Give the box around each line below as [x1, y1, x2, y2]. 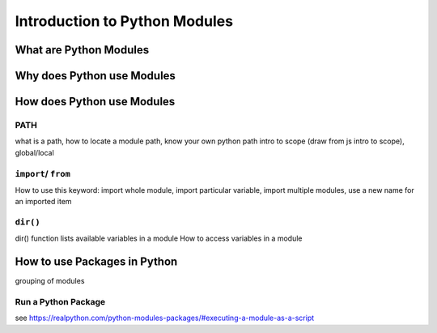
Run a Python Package [15, 297, 105, 308]
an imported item [15, 197, 72, 207]
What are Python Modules [15, 43, 150, 57]
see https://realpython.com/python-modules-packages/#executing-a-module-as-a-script [15, 313, 315, 323]
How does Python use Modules [15, 95, 176, 109]
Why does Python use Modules [15, 69, 176, 83]
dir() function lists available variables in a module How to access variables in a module [15, 233, 303, 243]
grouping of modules [15, 276, 85, 286]
